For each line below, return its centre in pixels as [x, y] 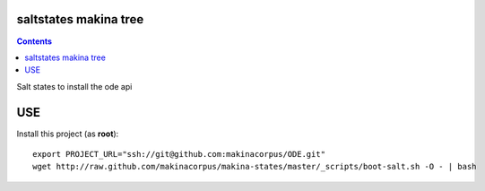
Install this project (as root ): [68, 134]
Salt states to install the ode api [74, 86]
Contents [35, 41]
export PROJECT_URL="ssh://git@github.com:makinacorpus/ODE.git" [179, 154]
